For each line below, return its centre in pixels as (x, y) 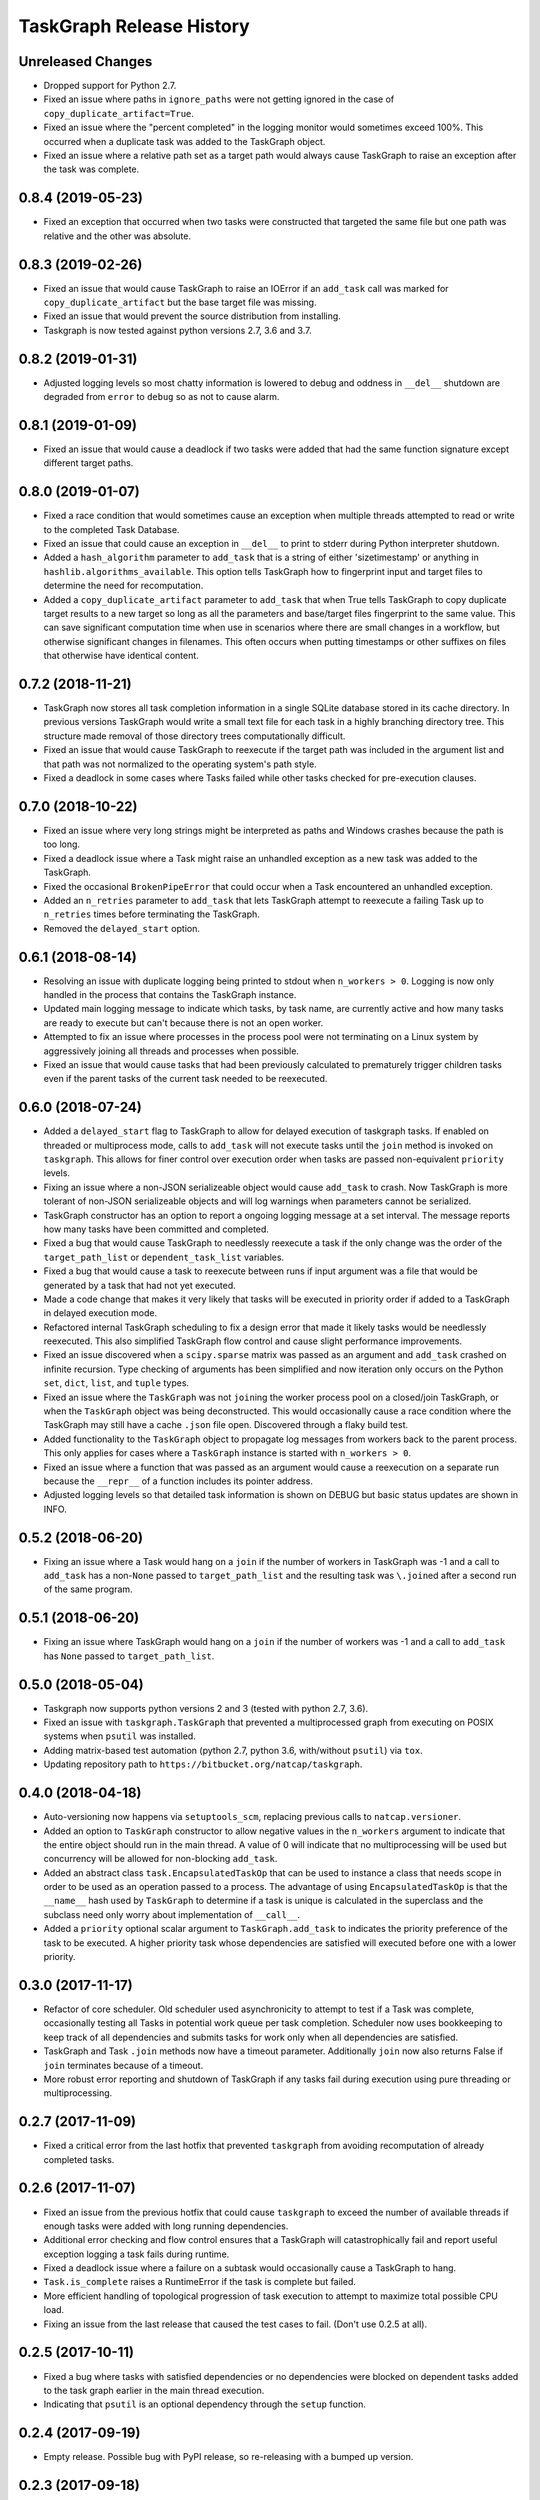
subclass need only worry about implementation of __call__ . (171, 1914)
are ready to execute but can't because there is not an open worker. (183, 1022)
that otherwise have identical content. (121, 656)
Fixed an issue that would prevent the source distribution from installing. (192, 316)
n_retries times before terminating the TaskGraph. (151, 914)
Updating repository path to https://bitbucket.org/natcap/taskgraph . (203, 1764)
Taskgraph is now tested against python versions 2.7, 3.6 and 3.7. (177, 330)
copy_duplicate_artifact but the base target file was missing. (180, 302)
